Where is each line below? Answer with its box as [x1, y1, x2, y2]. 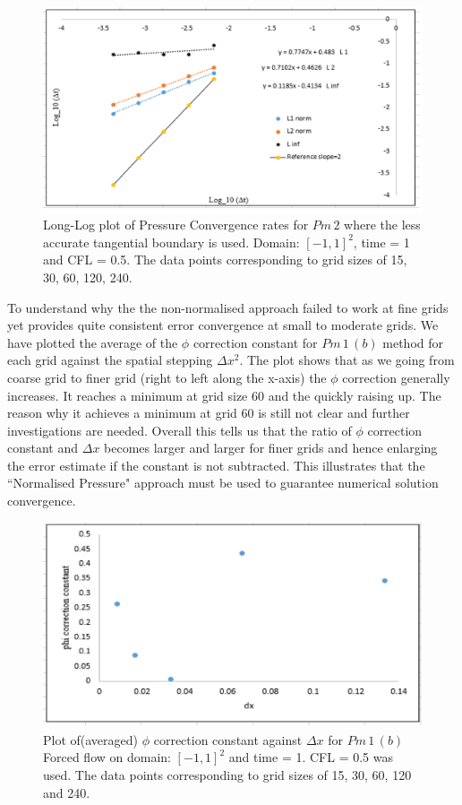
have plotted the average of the [7, 333, 178, 351]
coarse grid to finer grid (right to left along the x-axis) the [7, 368, 327, 386]
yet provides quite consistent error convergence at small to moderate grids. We [7, 316, 439, 334]
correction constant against [153, 730, 303, 749]
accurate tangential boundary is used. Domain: [43, 232, 300, 251]
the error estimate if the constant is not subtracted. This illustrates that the [7, 455, 425, 474]
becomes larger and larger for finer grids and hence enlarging [104, 438, 438, 457]
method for [382, 333, 444, 351]
